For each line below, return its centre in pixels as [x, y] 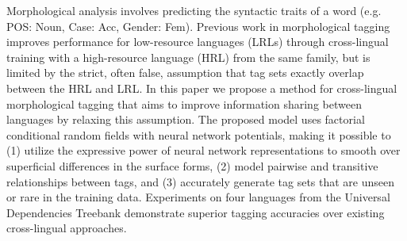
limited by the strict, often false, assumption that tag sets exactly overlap [185, 73]
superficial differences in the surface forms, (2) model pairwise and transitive [192, 165]
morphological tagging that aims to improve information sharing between [184, 103]
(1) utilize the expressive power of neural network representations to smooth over [203, 150]
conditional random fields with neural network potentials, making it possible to [199, 134]
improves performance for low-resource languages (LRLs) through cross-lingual [198, 42]
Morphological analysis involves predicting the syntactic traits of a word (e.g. [194, 10]
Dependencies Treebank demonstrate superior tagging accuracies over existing [196, 212]
